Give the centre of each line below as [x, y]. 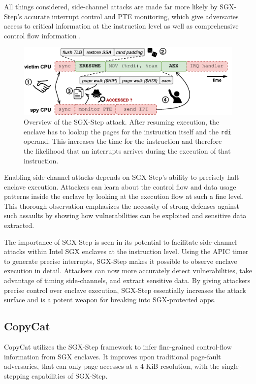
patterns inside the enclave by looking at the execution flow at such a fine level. [124, 196]
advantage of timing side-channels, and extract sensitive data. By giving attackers [127, 280]
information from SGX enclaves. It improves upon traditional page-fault [112, 356]
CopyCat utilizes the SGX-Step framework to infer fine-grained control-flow [118, 347]
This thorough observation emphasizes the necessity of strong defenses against [122, 206]
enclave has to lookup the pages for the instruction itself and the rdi [128, 131]
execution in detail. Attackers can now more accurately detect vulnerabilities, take [128, 271]
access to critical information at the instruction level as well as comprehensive [121, 26]
